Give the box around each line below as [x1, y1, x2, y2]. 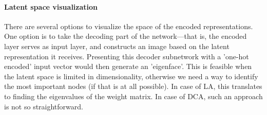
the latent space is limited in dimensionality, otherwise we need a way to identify [4, 71, 258, 81]
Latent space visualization [4, 1, 98, 12]
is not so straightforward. [4, 101, 83, 111]
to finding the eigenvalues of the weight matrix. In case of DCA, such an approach [4, 90, 263, 101]
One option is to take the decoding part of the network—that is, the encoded [4, 31, 247, 41]
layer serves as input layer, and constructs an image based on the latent [4, 40, 230, 51]
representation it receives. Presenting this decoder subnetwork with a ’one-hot [4, 51, 249, 61]
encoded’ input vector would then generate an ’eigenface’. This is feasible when [4, 61, 252, 72]
